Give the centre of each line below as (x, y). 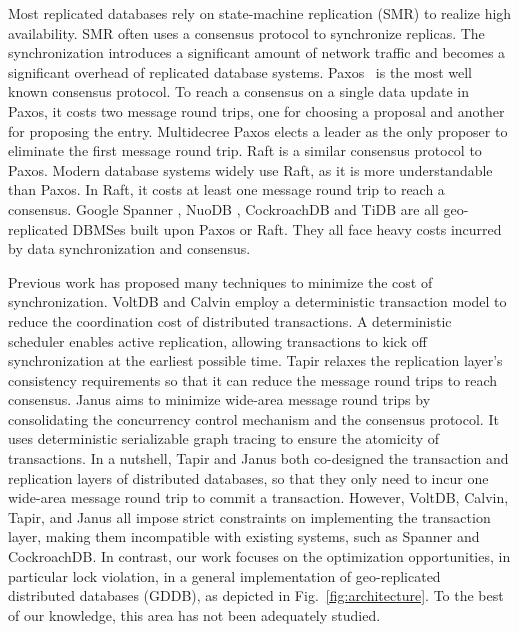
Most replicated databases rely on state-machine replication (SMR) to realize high (260, 13)
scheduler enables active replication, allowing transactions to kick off (217, 340)
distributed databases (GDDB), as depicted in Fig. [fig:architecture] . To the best (256, 595)
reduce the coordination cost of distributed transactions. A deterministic (230, 320)
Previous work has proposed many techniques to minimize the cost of (220, 281)
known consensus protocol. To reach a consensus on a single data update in (239, 91)
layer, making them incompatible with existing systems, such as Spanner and (244, 536)
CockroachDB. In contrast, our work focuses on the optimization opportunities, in (259, 556)
